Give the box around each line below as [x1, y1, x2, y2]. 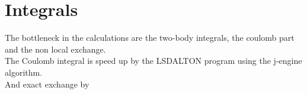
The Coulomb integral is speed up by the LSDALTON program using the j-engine [5, 54, 302, 67]
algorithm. [5, 66, 43, 78]
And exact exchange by [5, 77, 89, 90]
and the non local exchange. [5, 43, 106, 55]
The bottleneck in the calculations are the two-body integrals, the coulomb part [5, 31, 295, 44]
